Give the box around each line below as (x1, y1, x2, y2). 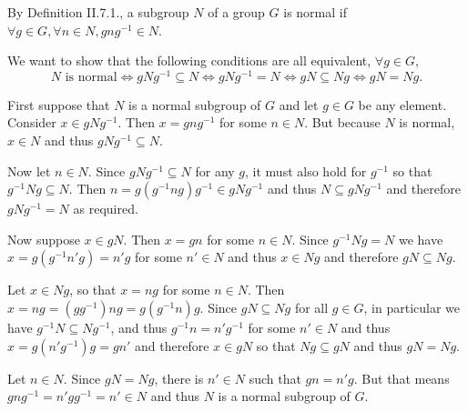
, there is (154, 368, 204, 387)
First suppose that (7, 95, 110, 114)
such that (249, 368, 301, 387)
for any (195, 161, 235, 180)
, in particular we (363, 298, 461, 317)
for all (294, 298, 329, 317)
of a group (208, 3, 265, 21)
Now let (7, 161, 51, 180)
